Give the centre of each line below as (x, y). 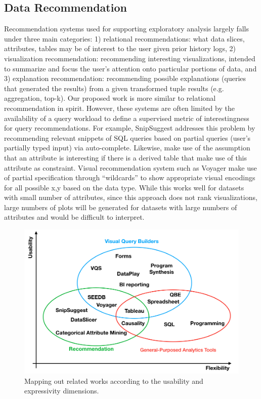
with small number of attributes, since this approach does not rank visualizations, (131, 197)
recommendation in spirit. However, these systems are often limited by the (119, 108)
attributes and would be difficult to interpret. (74, 217)
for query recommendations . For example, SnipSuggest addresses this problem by (130, 128)
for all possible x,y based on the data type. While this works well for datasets (124, 187)
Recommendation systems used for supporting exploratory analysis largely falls (127, 29)
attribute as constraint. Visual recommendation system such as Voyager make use (130, 167)
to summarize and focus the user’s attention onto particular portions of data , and (130, 68)
